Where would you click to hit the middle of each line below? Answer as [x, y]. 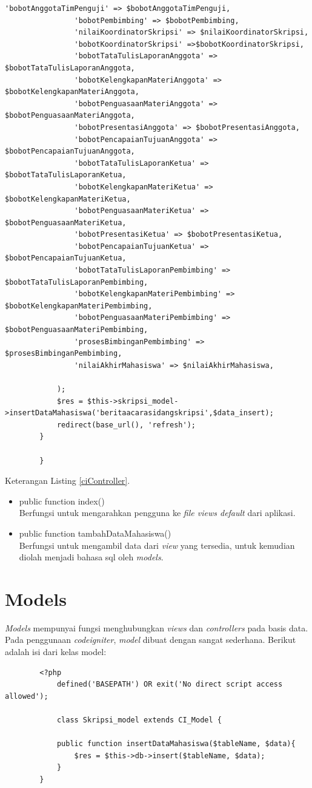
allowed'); [27, 696]
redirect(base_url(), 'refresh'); [126, 425]
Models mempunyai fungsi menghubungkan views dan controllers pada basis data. [157, 627]
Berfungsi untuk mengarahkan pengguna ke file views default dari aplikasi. [157, 513]
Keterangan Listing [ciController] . [68, 481]
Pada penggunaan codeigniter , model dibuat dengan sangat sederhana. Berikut [151, 640]
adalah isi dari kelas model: [56, 652]
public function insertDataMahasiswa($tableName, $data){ [176, 744]
